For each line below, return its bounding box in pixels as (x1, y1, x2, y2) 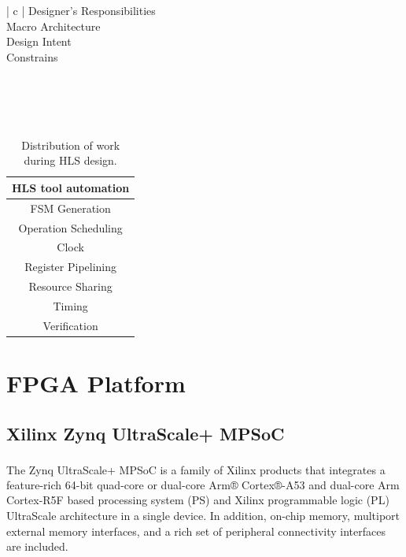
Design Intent (6, 33, 72, 50)
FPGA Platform (6, 367, 186, 399)
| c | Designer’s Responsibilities (6, 2, 156, 18)
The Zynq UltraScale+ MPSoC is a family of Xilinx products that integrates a (6, 461, 386, 477)
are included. (6, 538, 68, 555)
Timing (53, 298, 88, 314)
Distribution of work (21, 136, 120, 153)
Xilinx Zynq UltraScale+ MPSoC (6, 421, 285, 445)
